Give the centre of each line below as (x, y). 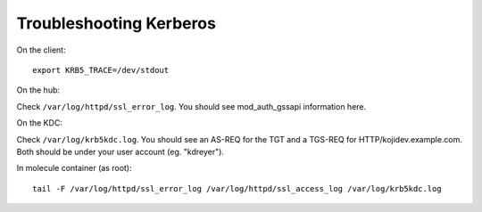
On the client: (41, 50)
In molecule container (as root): (74, 168)
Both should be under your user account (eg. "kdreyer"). (120, 151)
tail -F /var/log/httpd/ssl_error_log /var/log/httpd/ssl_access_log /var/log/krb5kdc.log (237, 188)
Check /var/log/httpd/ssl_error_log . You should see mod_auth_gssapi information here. (191, 106)
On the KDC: (39, 123)
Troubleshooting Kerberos (116, 23)
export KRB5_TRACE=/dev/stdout (101, 70)
